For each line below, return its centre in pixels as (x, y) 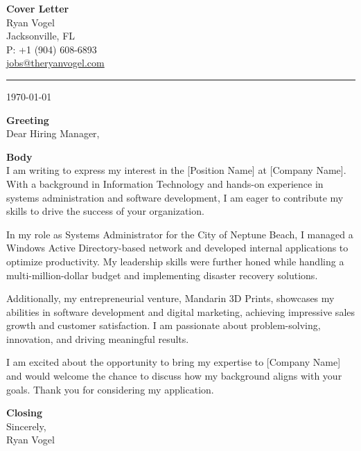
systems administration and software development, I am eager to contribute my (175, 197)
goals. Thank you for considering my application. (110, 389)
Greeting (28, 120)
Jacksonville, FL (41, 36)
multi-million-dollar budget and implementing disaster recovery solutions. (162, 275)
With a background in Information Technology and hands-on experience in (165, 183)
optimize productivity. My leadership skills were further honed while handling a (175, 261)
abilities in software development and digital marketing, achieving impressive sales (181, 311)
